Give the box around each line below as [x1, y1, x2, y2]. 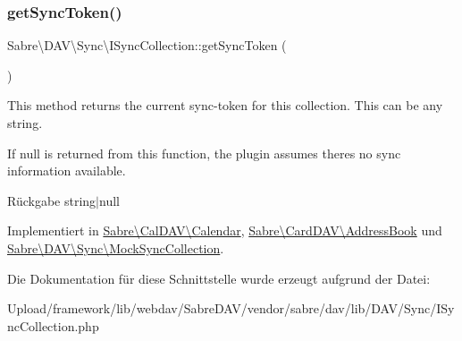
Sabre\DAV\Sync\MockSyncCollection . [7, 238, 224, 257]
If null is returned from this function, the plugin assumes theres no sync [7, 143, 401, 162]
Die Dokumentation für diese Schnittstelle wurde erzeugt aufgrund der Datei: [7, 269, 431, 287]
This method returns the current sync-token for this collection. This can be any [7, 96, 443, 115]
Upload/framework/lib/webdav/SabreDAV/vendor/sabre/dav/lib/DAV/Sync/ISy [7, 299, 455, 318]
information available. [7, 161, 126, 180]
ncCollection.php [7, 316, 99, 335]
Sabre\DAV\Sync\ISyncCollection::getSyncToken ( [7, 36, 287, 55]
